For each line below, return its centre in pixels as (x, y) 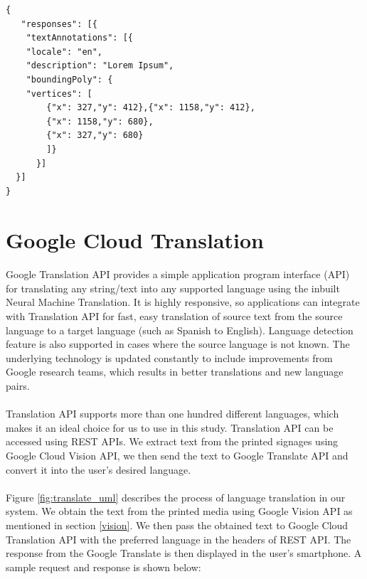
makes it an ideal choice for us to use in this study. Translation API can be (170, 427)
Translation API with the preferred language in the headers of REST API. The (179, 539)
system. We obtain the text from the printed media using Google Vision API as (179, 511)
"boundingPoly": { (69, 79)
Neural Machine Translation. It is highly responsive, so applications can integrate (183, 302)
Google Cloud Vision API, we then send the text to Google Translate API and (177, 455)
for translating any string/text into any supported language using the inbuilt (173, 288)
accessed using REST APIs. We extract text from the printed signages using (172, 441)
